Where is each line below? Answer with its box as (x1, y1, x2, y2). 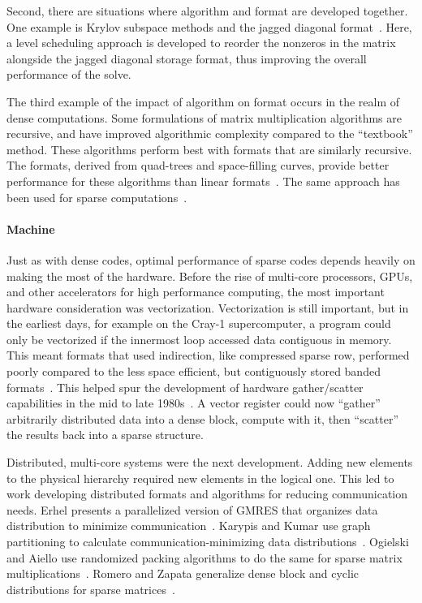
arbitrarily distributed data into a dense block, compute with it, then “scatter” (6, 410, 399, 427)
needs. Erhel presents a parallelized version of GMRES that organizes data (6, 501, 378, 518)
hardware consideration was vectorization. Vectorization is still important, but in (6, 299, 409, 316)
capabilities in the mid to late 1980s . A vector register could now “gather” (6, 394, 381, 411)
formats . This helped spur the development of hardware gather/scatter (6, 378, 364, 395)
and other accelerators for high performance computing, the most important (6, 283, 385, 300)
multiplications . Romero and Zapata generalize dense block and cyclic (6, 565, 360, 582)
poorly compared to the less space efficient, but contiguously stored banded (6, 363, 381, 380)
